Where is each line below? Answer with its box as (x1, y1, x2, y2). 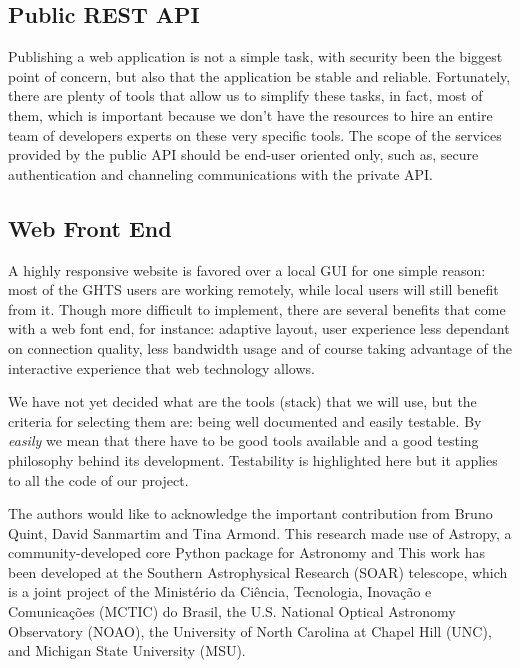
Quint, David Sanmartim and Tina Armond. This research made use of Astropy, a (8, 522, 512, 543)
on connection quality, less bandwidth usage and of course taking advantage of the (8, 337, 512, 358)
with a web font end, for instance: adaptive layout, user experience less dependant (8, 318, 510, 339)
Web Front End (8, 212, 172, 243)
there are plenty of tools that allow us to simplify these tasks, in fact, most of (8, 85, 483, 106)
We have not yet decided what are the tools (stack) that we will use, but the (8, 391, 477, 412)
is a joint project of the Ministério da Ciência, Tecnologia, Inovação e (8, 581, 432, 602)
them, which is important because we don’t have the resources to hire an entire (8, 104, 493, 125)
